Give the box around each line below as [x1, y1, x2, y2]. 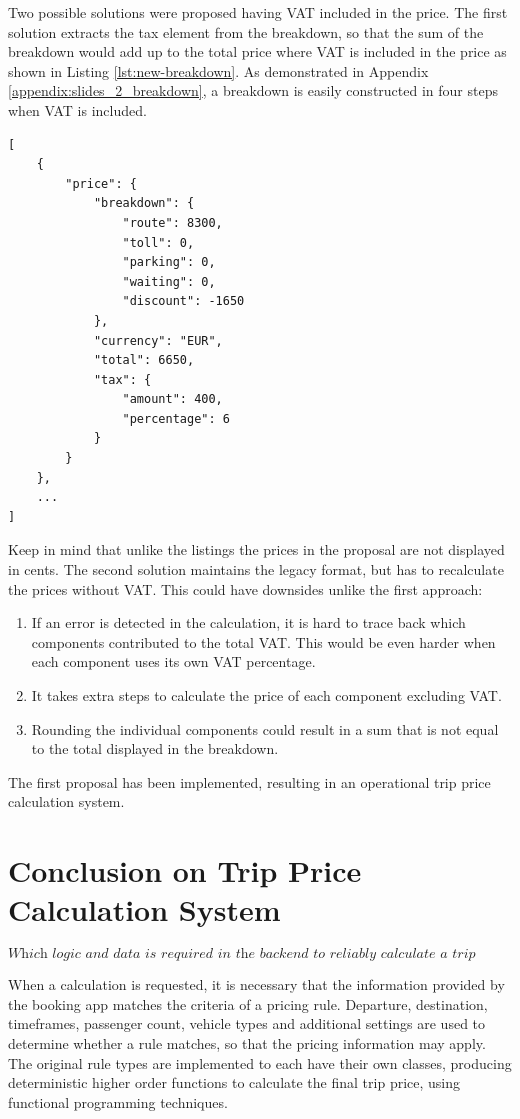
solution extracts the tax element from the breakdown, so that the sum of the [8, 21, 484, 42]
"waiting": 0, [122, 274, 216, 289]
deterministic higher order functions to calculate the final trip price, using [8, 1072, 461, 1093]
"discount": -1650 [122, 294, 245, 309]
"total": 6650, [93, 353, 195, 368]
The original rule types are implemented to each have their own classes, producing [8, 1052, 512, 1073]
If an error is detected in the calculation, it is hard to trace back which [31, 612, 466, 633]
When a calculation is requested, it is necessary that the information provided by [8, 974, 505, 995]
